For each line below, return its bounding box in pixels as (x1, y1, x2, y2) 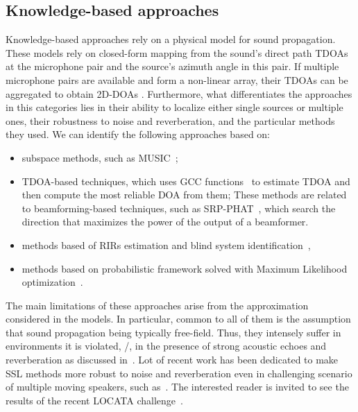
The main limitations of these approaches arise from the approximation (6, 298, 309, 312)
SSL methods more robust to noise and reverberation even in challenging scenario (6, 366, 352, 380)
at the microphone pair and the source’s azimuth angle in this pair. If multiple (6, 59, 339, 74)
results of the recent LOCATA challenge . (6, 393, 183, 407)
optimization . (22, 275, 83, 289)
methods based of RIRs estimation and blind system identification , (22, 237, 311, 252)
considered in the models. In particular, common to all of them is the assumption (6, 311, 351, 326)
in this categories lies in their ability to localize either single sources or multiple (6, 100, 343, 114)
